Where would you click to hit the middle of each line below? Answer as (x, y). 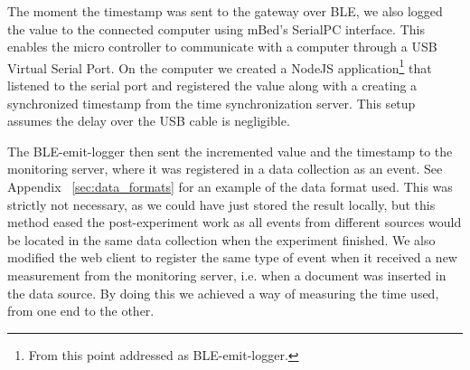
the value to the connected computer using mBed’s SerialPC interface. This (216, 28)
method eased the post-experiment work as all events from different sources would (235, 222)
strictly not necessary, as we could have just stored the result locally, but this (221, 204)
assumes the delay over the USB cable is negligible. (149, 121)
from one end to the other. (81, 311)
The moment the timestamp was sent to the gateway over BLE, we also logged (225, 11)
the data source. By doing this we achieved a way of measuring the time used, (223, 293)
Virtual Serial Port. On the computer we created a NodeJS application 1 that (220, 66)
